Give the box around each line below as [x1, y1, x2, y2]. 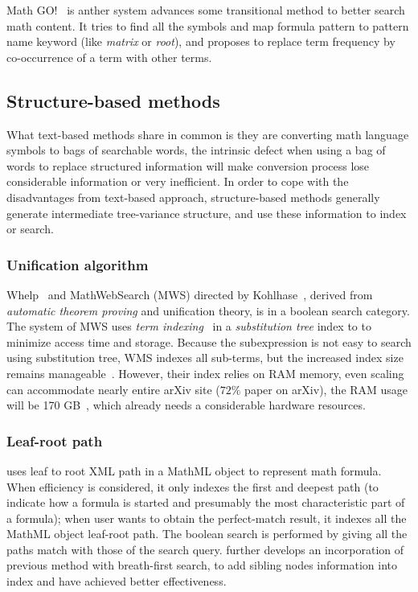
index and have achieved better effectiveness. [6, 573, 227, 590]
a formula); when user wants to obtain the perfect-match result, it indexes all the [6, 509, 407, 526]
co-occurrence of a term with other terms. [6, 48, 212, 65]
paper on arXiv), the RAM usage [244, 380, 408, 397]
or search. [6, 220, 54, 237]
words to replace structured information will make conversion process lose [6, 157, 370, 174]
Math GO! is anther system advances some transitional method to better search [6, 2, 405, 18]
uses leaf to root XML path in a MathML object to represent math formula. [6, 462, 382, 479]
